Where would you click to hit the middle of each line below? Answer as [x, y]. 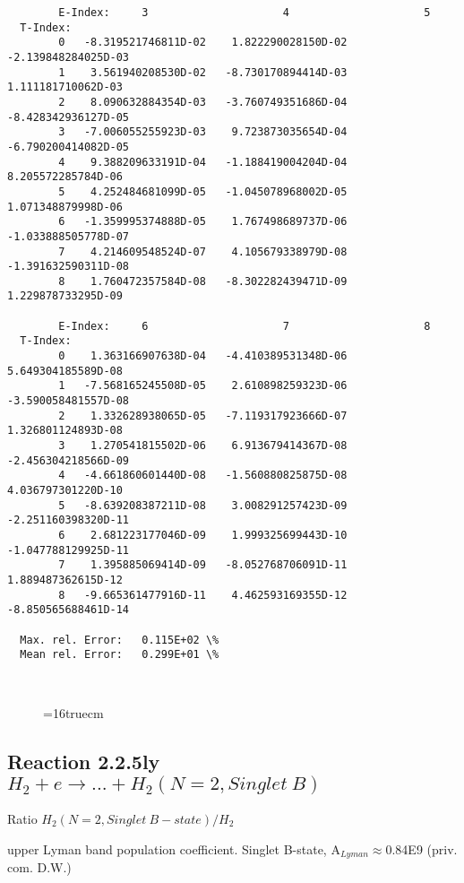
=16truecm [73, 713]
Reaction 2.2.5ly [84, 762]
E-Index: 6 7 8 [245, 326]
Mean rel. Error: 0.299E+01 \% [120, 655]
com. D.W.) [39, 867]
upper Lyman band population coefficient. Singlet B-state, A [174, 848]
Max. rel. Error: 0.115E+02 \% [120, 640]
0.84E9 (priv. [421, 848]
